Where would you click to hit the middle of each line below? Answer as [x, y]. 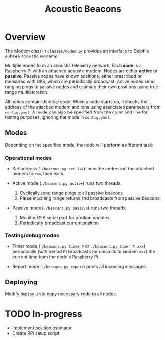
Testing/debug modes [32, 235]
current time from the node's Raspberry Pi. [56, 257]
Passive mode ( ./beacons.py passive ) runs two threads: [69, 208]
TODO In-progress [44, 314]
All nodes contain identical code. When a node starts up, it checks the [76, 101]
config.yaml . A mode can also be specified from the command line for [77, 112]
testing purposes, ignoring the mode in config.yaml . [58, 117]
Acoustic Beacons [83, 9]
